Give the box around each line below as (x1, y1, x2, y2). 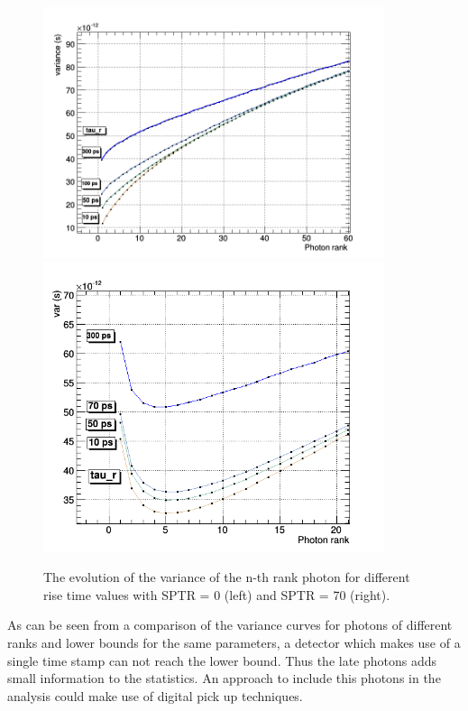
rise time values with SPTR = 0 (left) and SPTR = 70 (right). (43, 585, 390, 604)
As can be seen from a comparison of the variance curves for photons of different (7, 615, 453, 634)
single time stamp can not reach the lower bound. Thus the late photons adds (7, 651, 437, 669)
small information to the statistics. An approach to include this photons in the (7, 669, 441, 688)
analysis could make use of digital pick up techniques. (7, 686, 303, 705)
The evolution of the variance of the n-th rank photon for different (43, 568, 410, 586)
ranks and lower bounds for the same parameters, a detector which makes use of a (7, 633, 461, 651)
